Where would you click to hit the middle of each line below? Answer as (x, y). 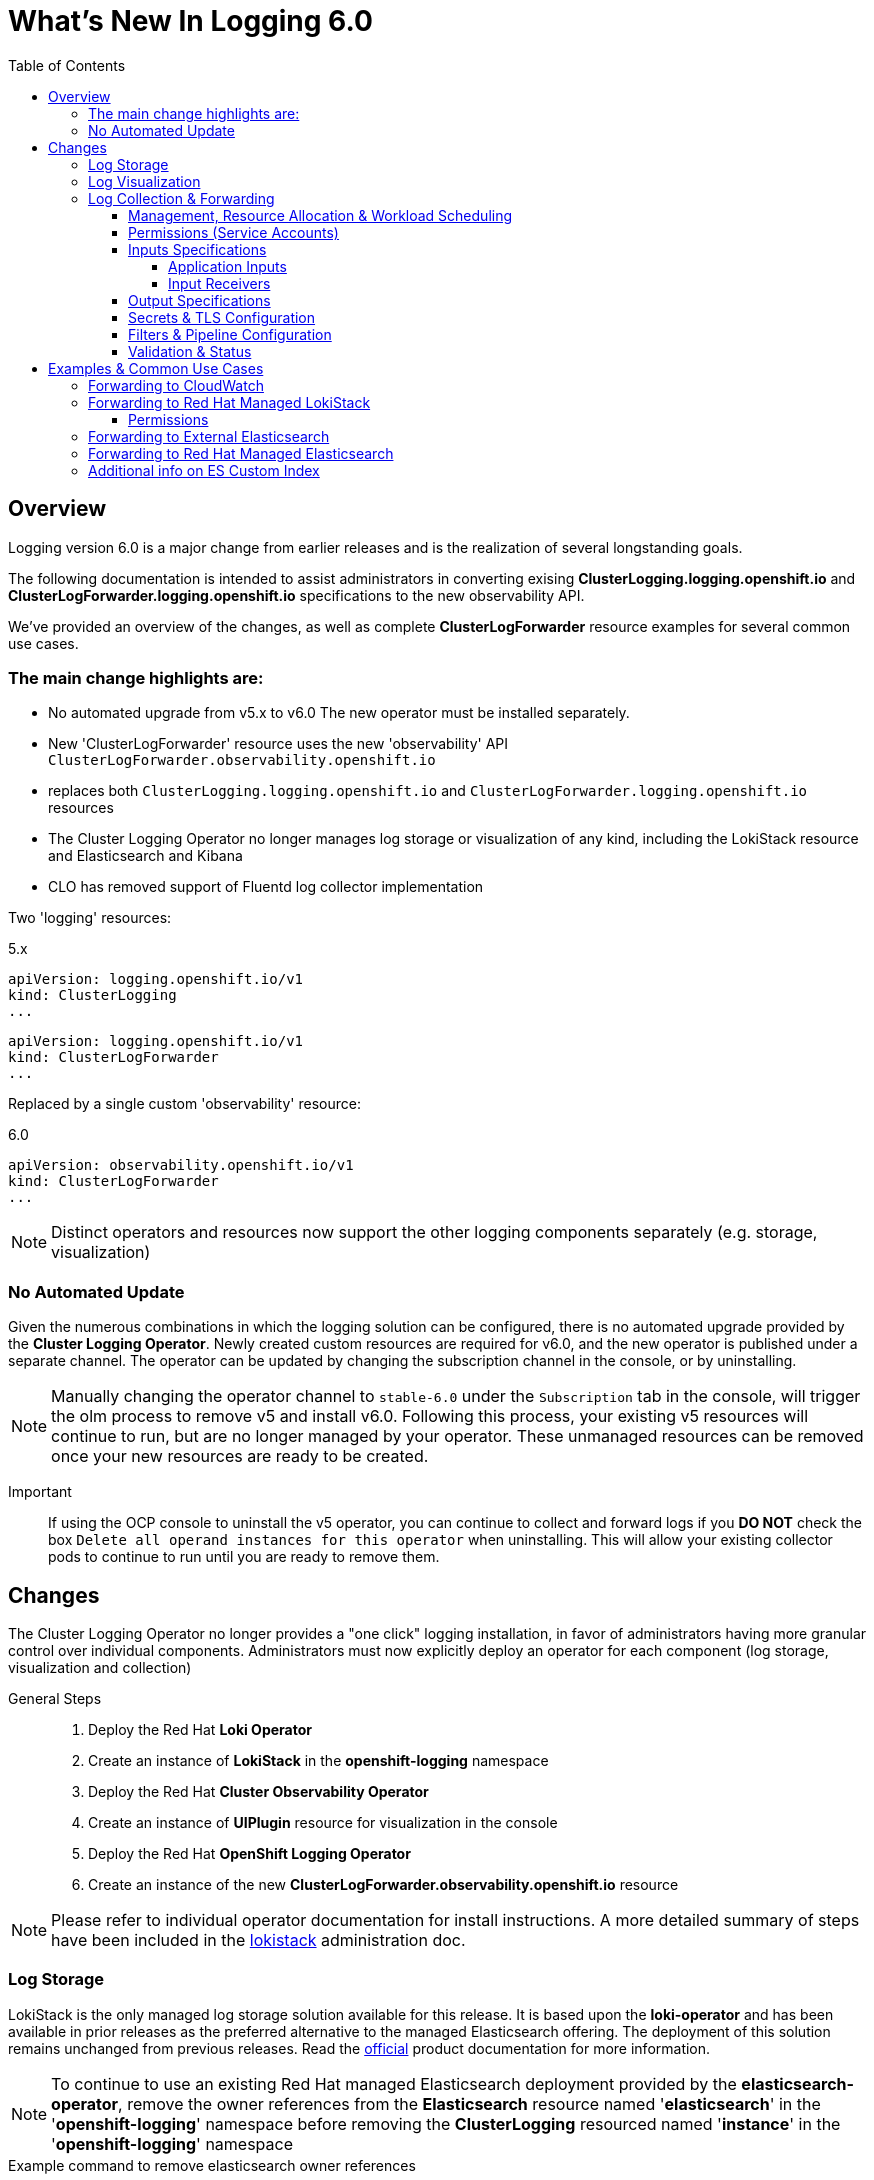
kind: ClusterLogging (92, 995)
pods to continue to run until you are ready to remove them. (244, 1557)
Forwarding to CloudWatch (176, 385)
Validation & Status (190, 351)
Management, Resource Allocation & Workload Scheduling (320, 215)
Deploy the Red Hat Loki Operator (200, 1729)
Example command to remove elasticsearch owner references (212, 2165)
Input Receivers (219, 283)
